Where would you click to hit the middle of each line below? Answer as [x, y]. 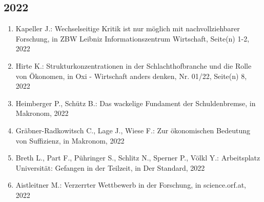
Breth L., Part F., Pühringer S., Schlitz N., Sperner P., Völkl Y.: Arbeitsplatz [138, 158]
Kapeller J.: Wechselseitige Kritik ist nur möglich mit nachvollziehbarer [128, 28]
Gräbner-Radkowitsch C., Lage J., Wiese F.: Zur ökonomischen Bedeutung [133, 130]
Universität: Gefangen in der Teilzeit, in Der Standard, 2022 [110, 167]
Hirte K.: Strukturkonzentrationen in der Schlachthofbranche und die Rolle [134, 65]
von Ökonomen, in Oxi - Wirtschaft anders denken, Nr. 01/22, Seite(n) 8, [131, 76]
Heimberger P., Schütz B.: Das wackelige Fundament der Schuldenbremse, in [136, 103]
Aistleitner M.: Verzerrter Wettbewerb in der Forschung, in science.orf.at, [131, 185]
